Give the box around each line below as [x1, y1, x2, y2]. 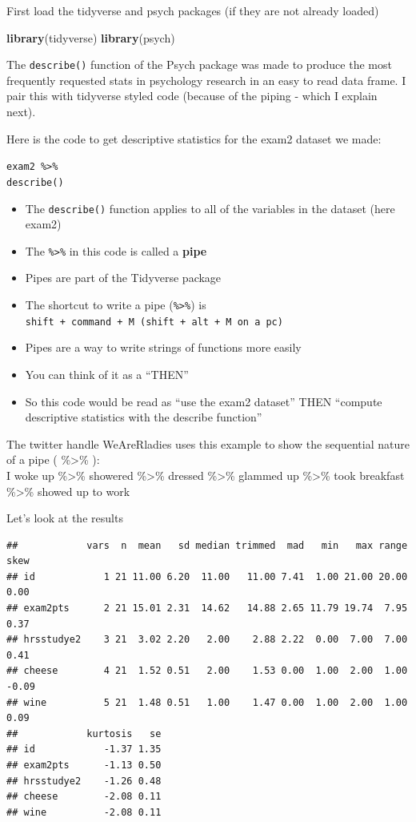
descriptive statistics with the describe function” [25, 409, 262, 425]
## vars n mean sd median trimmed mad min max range [6, 539, 408, 551]
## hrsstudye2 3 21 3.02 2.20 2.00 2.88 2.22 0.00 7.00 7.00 [6, 634, 408, 646]
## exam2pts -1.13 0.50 [6, 760, 162, 771]
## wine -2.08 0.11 [6, 806, 162, 818]
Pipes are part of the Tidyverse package [25, 269, 222, 286]
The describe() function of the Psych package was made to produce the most [6, 56, 392, 73]
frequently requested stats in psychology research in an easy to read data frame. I [6, 71, 406, 88]
